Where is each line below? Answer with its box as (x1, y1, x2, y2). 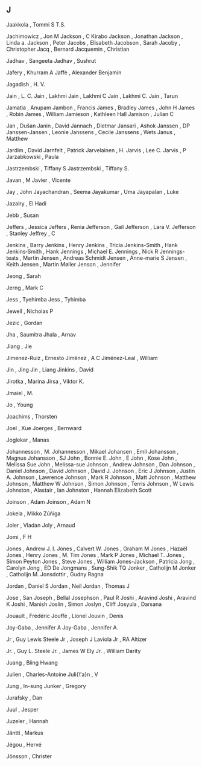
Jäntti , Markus (6, 729, 43, 736)
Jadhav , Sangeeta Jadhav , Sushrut (6, 57, 96, 64)
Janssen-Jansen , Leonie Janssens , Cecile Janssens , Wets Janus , (6, 128, 176, 135)
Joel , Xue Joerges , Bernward (6, 424, 82, 431)
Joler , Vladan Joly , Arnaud (6, 521, 75, 529)
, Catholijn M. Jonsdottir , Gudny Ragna (6, 570, 104, 578)
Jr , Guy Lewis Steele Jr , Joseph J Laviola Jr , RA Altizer (6, 636, 148, 643)
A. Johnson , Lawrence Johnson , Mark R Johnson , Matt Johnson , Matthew (6, 474, 197, 481)
